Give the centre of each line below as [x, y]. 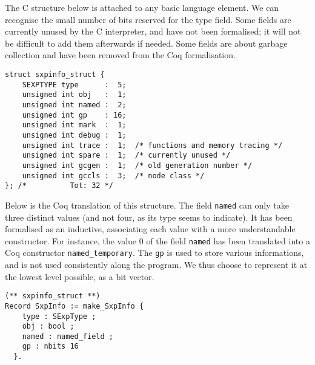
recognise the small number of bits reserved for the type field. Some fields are [148, 19]
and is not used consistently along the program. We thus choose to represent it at [156, 264]
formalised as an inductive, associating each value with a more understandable [150, 229]
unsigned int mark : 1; [74, 125]
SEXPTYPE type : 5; [74, 85]
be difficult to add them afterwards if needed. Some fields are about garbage [146, 43]
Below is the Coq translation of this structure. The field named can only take [147, 205]
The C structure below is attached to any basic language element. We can [142, 7]
